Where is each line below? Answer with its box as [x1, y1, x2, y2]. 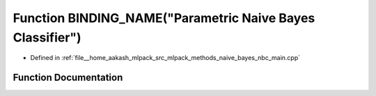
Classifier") [13, 30, 81, 45]
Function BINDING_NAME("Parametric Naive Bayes [13, 10, 315, 26]
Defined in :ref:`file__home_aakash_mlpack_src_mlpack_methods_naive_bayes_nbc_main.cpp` [30, 54, 301, 62]
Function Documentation [13, 72, 123, 84]
